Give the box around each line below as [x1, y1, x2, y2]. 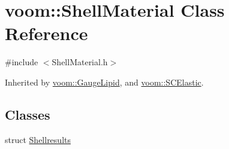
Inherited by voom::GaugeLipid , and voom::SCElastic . [5, 75, 204, 88]
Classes [5, 105, 50, 123]
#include [5, 56, 38, 68]
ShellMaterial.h [52, 56, 108, 68]
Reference [5, 21, 88, 45]
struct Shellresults [5, 133, 71, 145]
